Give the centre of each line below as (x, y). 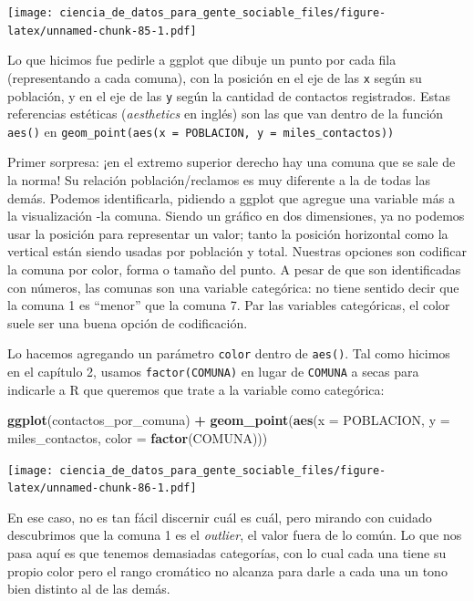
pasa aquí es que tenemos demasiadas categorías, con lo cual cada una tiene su (227, 553)
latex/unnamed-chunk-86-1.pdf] (102, 488)
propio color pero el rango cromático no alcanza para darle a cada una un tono (227, 570)
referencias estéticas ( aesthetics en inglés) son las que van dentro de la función (226, 114)
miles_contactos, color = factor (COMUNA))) (138, 437)
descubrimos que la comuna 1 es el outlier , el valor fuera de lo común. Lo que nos (235, 535)
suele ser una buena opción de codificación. (128, 322)
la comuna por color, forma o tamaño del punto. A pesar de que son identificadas (234, 269)
